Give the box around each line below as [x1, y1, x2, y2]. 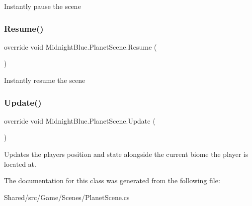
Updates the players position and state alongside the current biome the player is [4, 149, 249, 159]
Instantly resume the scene [4, 75, 85, 85]
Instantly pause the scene [4, 1, 81, 11]
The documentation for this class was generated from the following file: [4, 175, 220, 186]
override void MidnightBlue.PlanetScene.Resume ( [4, 41, 157, 52]
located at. [4, 158, 36, 169]
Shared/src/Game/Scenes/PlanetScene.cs [4, 192, 130, 202]
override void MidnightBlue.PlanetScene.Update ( [4, 115, 156, 126]
